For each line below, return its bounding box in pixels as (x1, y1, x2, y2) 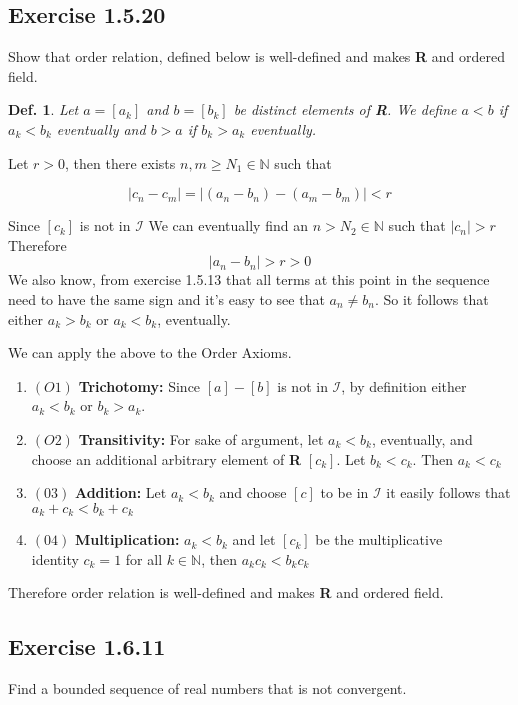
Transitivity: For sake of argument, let (78, 428, 324, 449)
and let (232, 529, 276, 550)
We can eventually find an (148, 215, 308, 236)
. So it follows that (374, 288, 489, 309)
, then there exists (65, 152, 176, 173)
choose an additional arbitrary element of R (31, 448, 302, 469)
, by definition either (341, 375, 467, 396)
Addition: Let (74, 482, 167, 503)
